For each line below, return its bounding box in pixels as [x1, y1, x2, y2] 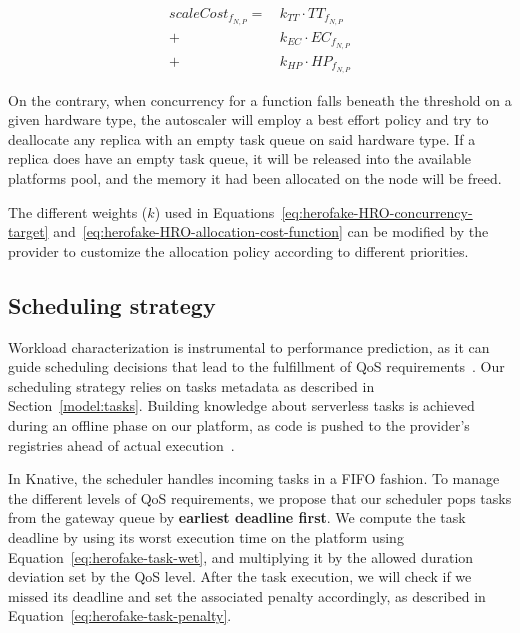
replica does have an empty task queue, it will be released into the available [8, 148, 472, 169]
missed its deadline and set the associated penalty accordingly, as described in [8, 585, 486, 606]
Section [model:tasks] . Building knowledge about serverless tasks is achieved [8, 395, 475, 416]
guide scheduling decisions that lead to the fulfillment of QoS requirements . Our [8, 356, 505, 377]
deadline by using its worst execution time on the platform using [8, 526, 404, 547]
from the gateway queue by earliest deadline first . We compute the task [8, 507, 466, 528]
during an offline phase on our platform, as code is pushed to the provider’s [8, 415, 470, 435]
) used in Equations [154, 201, 275, 222]
